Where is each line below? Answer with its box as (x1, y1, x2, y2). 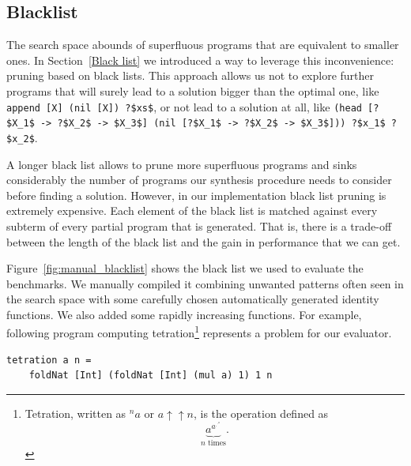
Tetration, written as (25, 404, 126, 421)
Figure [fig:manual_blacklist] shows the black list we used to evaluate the (6, 260, 364, 276)
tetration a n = (6, 354, 92, 366)
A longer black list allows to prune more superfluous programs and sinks (6, 156, 357, 172)
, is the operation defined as (193, 404, 329, 421)
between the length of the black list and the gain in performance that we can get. (6, 233, 401, 250)
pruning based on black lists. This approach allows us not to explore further (6, 67, 375, 84)
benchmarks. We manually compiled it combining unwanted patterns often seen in (6, 275, 404, 291)
